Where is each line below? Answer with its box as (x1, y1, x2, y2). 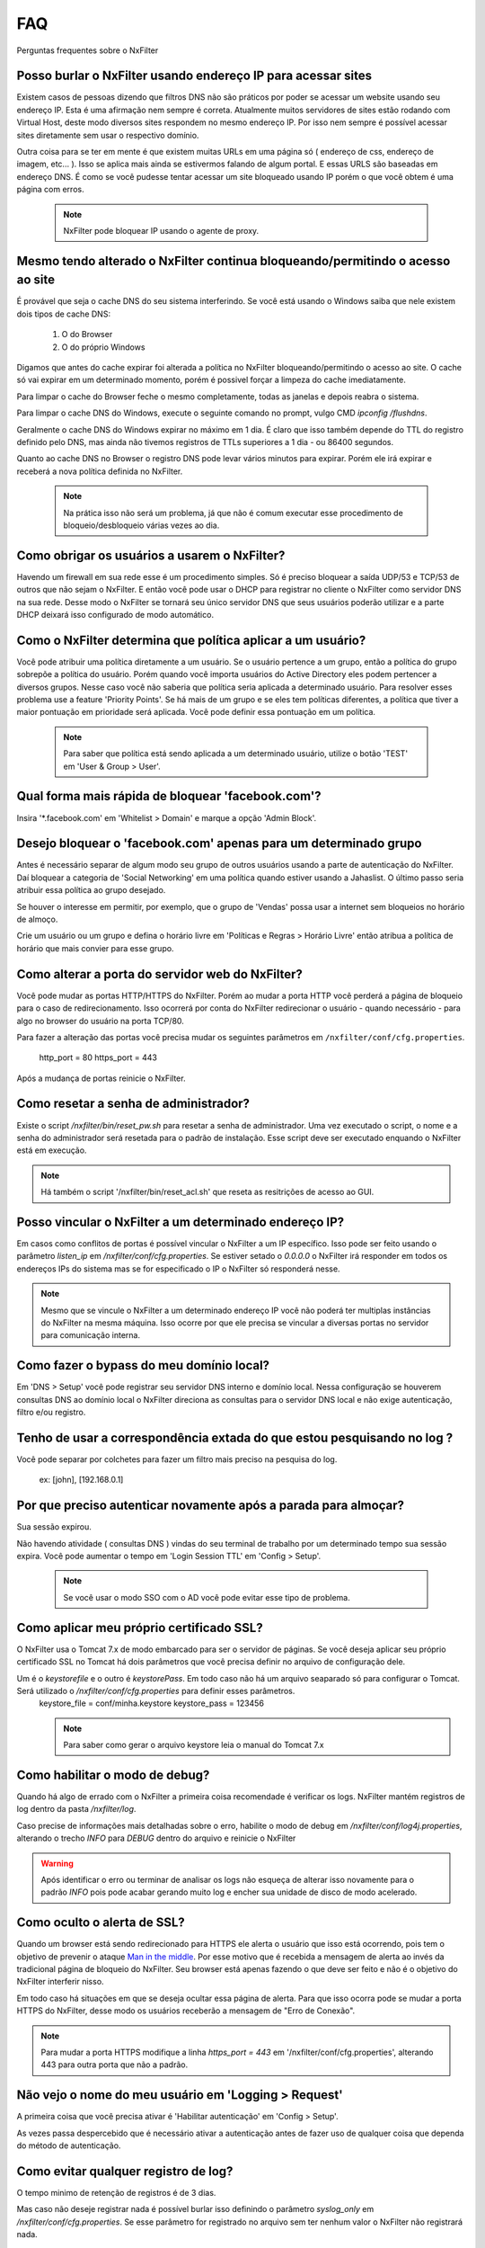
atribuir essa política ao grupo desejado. (16, 885, 166, 896)
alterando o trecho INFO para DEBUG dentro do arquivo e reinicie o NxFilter (16, 1833, 296, 1843)
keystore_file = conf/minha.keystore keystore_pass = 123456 (39, 1698, 265, 1708)
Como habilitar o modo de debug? (16, 1767, 210, 1782)
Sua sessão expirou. (16, 1521, 92, 1532)
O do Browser (61, 329, 113, 340)
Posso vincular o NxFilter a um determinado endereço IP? (16, 1214, 345, 1229)
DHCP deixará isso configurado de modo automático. (16, 610, 215, 620)
